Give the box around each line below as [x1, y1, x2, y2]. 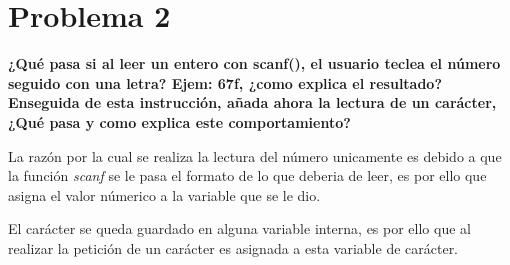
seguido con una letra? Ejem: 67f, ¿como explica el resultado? [8, 72, 443, 93]
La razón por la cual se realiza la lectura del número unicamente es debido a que [8, 145, 502, 166]
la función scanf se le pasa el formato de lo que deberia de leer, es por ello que [8, 165, 487, 186]
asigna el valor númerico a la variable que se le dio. [8, 184, 321, 205]
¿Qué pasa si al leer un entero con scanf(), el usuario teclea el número [8, 53, 501, 74]
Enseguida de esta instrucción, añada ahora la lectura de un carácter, [8, 92, 497, 113]
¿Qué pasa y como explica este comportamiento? [8, 111, 351, 132]
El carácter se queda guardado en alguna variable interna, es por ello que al [8, 218, 471, 239]
